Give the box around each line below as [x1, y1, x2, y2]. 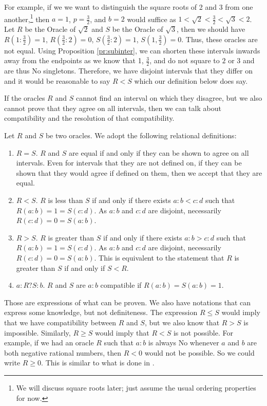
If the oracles [4, 93, 45, 103]
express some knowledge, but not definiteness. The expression [4, 307, 198, 318]
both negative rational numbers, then [4, 347, 122, 358]
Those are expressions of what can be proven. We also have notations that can [4, 297, 251, 307]
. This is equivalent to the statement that [94, 252, 224, 263]
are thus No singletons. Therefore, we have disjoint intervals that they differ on [4, 65, 253, 76]
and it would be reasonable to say [4, 75, 110, 86]
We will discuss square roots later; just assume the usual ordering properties [16, 382, 256, 393]
